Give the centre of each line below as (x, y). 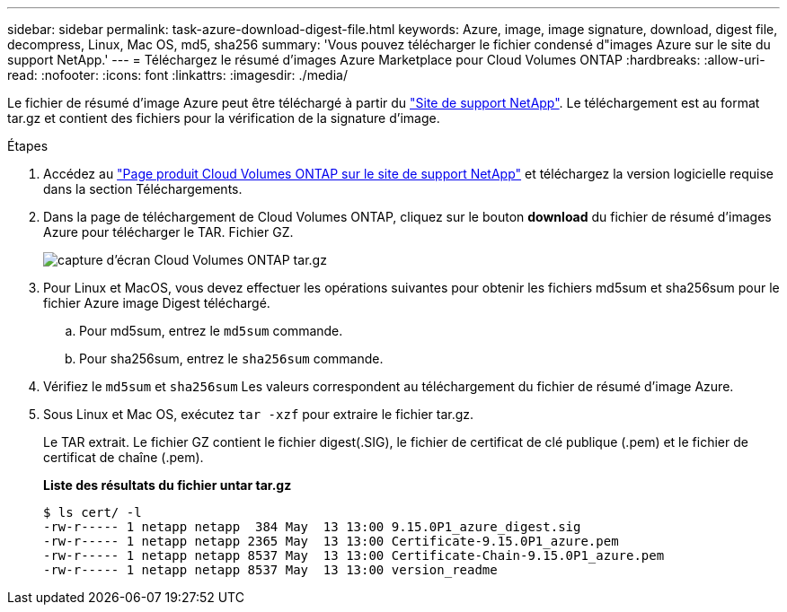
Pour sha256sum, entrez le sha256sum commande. (231, 358)
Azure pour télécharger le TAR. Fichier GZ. (168, 232)
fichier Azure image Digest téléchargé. (157, 303)
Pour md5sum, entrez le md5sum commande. (211, 331)
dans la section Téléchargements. (143, 189)
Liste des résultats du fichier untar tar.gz (168, 485)
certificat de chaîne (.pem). (124, 457)
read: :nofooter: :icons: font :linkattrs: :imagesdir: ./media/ (177, 75)
